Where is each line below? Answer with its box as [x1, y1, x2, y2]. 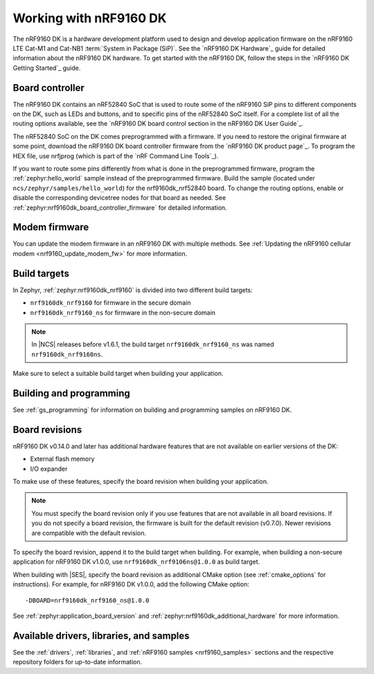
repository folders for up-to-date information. [12, 658, 142, 666]
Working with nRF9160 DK [12, 10, 167, 26]
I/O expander [30, 464, 68, 473]
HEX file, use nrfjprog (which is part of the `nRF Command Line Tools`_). [12, 151, 219, 160]
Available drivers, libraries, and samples [12, 630, 190, 641]
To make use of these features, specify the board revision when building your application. [12, 478, 269, 486]
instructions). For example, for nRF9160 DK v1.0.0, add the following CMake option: [12, 580, 249, 589]
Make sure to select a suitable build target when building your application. [12, 369, 224, 378]
